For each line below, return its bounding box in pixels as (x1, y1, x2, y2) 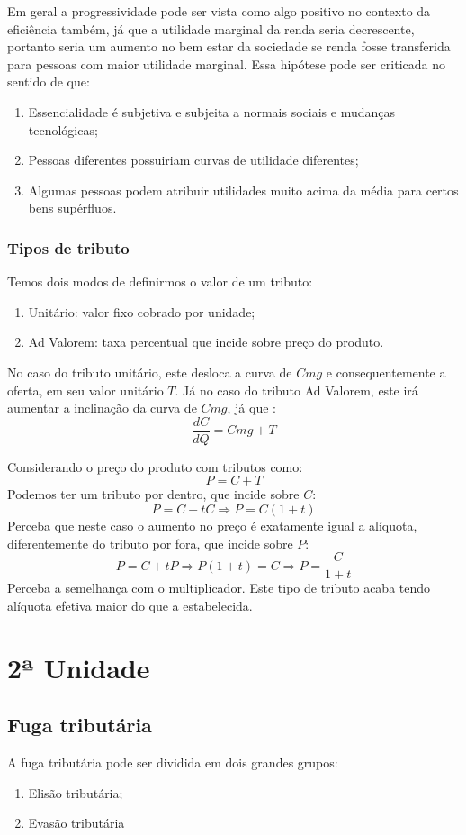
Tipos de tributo (7, 236, 130, 259)
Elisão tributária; (28, 783, 123, 802)
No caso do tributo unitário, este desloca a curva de (7, 362, 292, 381)
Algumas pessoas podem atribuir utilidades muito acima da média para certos (28, 180, 459, 199)
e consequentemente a (326, 362, 446, 381)
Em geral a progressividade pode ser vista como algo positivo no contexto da (7, 2, 431, 20)
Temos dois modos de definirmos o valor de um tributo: (7, 272, 313, 291)
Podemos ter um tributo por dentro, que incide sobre (7, 485, 300, 504)
